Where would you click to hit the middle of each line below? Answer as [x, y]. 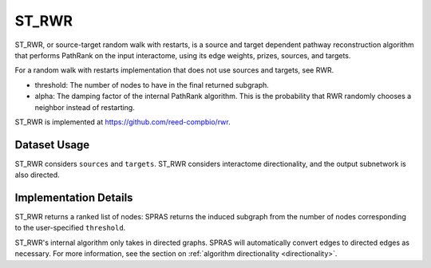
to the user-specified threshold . [70, 228]
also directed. [37, 175]
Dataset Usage [52, 145]
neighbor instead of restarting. [85, 107]
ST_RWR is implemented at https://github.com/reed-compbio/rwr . [123, 122]
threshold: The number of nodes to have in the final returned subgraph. [152, 85]
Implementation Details [74, 198]
